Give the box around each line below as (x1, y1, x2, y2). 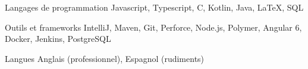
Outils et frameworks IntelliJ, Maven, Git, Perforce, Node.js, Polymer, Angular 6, (5, 21, 302, 33)
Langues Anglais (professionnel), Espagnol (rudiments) (5, 52, 205, 64)
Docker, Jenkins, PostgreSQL (5, 32, 111, 45)
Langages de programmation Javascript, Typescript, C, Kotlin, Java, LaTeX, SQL (5, 1, 304, 13)
